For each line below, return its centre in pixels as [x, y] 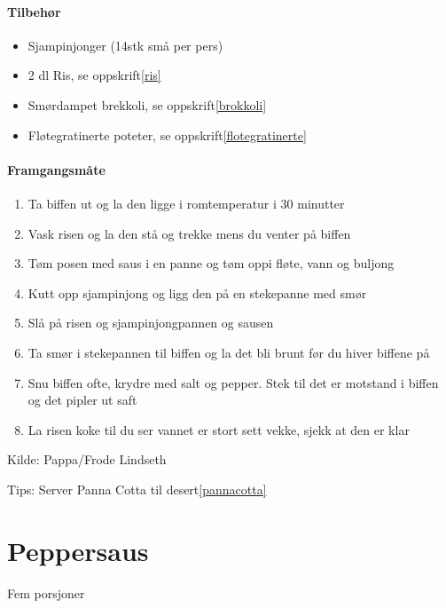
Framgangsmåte [56, 169]
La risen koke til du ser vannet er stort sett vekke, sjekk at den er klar [219, 429]
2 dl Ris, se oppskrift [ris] [94, 75]
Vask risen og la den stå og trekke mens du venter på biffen [189, 233]
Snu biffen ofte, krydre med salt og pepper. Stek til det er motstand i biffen [233, 382]
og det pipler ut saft [82, 400]
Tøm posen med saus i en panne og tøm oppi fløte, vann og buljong [211, 263]
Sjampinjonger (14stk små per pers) [125, 45]
